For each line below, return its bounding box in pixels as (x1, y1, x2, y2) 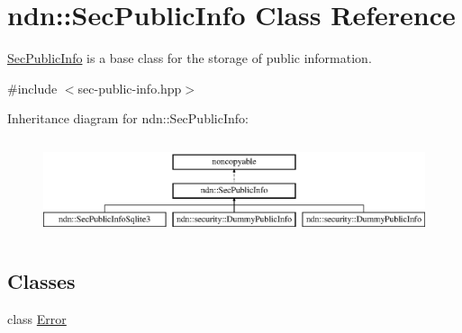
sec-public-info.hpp (77, 78, 182, 97)
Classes (7, 267, 76, 295)
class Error (7, 310, 67, 328)
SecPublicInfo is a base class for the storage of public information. (7, 49, 372, 67)
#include (7, 78, 58, 97)
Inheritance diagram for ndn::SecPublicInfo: (7, 109, 249, 128)
